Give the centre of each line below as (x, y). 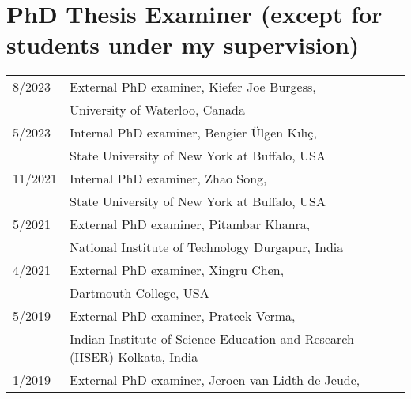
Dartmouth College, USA (140, 293)
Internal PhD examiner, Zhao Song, (168, 179)
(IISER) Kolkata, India (134, 357)
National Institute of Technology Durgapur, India (207, 247)
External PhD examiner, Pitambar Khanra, (190, 224)
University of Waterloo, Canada (158, 110)
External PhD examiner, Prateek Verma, (183, 316)
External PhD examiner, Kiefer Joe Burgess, (193, 87)
